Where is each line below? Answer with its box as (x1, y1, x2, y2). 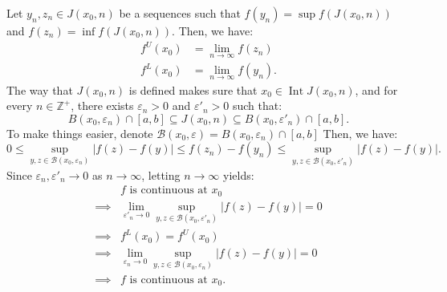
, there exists (71, 97, 134, 114)
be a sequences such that (119, 5, 241, 21)
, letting (141, 166, 181, 183)
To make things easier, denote (6, 124, 153, 141)
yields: (222, 166, 254, 183)
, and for (355, 81, 398, 98)
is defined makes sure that (128, 81, 258, 98)
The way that (6, 81, 73, 98)
